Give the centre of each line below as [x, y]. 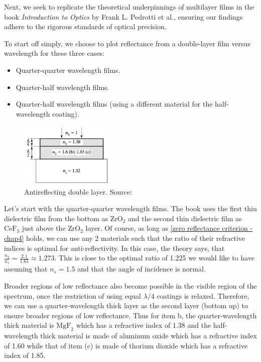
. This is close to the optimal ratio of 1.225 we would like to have [154, 258]
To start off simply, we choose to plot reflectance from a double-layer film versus [127, 43]
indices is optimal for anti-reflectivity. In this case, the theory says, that [114, 248]
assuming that [26, 269]
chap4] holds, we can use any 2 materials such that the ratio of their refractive [124, 238]
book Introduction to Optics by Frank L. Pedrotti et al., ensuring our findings [123, 16]
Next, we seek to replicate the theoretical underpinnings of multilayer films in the [129, 7]
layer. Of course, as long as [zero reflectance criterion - [169, 228]
